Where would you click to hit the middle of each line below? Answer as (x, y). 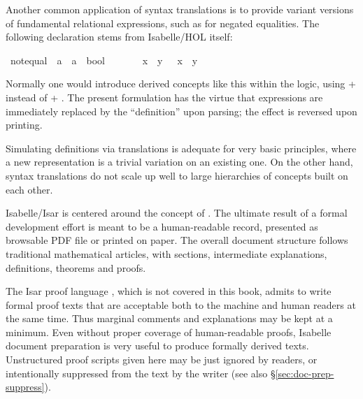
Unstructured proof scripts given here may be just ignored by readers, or (162, 360)
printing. (24, 125)
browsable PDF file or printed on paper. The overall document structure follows (177, 240)
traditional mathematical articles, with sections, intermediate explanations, (166, 253)
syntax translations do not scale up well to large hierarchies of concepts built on (177, 175)
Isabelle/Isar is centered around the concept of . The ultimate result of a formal (177, 213)
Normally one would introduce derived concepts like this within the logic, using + (181, 84)
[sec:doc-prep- (305, 373)
